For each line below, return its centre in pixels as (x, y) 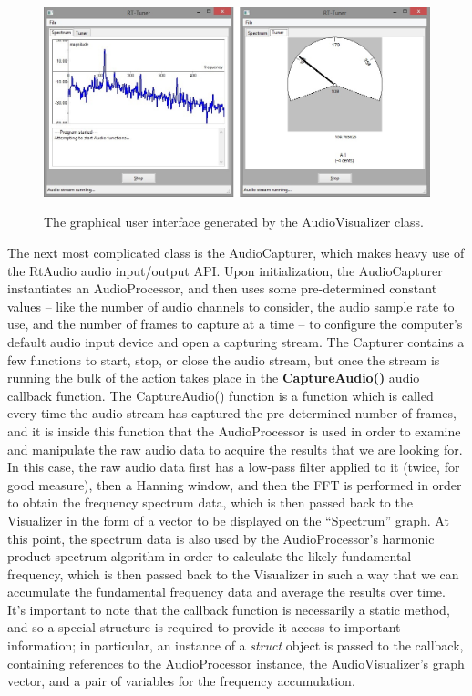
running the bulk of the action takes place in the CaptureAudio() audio (214, 378)
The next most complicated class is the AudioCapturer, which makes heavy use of (236, 253)
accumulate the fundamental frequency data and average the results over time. (226, 592)
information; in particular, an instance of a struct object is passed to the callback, (236, 645)
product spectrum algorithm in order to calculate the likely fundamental (210, 556)
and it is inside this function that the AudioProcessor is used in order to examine (234, 430)
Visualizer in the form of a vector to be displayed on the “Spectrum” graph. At (228, 520)
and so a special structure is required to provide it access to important (204, 627)
